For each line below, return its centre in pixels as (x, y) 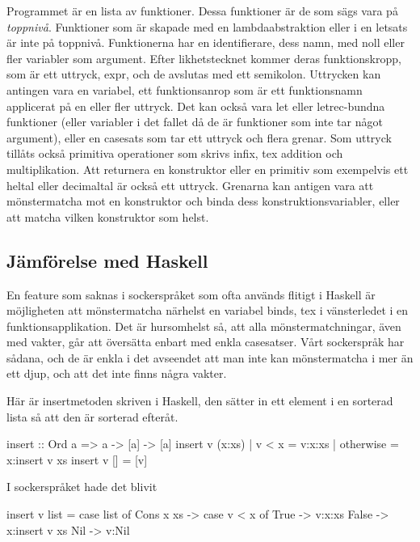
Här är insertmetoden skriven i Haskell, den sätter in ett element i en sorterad (200, 401)
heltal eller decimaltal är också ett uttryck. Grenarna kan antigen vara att (190, 185)
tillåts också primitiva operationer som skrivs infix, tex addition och (175, 153)
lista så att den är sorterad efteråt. (92, 416)
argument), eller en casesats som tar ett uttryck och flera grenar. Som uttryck (199, 137)
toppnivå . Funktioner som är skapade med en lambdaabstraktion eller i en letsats (207, 26)
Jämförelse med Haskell (107, 260)
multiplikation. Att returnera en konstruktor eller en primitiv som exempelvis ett (208, 169)
